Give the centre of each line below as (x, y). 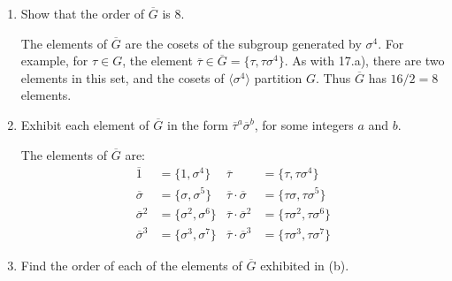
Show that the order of (83, 13)
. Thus (333, 77)
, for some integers (304, 124)
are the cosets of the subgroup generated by (243, 43)
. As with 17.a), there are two (364, 61)
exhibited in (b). (305, 266)
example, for (54, 61)
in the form (198, 124)
